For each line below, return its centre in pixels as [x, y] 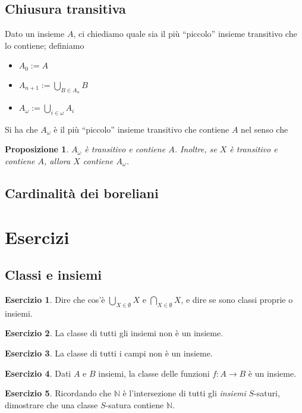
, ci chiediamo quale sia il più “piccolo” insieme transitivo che [185, 34]
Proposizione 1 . [37, 149]
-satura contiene [135, 404]
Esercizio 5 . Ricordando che [58, 393]
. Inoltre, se [196, 149]
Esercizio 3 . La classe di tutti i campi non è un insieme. [109, 353]
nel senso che [265, 129]
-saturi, [267, 393]
